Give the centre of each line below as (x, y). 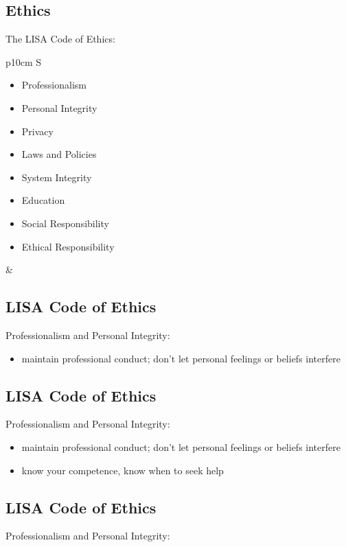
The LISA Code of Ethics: (60, 39)
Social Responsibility (65, 223)
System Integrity (57, 177)
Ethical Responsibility (68, 246)
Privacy (37, 131)
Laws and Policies (59, 154)
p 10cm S (24, 61)
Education (43, 200)
